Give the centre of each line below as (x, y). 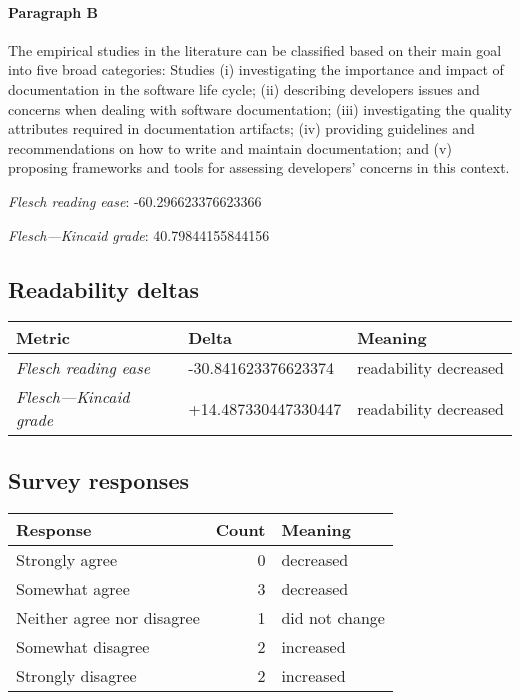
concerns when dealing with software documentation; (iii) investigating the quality (260, 108)
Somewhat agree (73, 588)
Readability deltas (103, 288)
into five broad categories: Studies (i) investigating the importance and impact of (256, 69)
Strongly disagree (76, 675)
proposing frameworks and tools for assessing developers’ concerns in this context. (259, 167)
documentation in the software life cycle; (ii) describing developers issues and (244, 88)
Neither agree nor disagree (108, 617)
